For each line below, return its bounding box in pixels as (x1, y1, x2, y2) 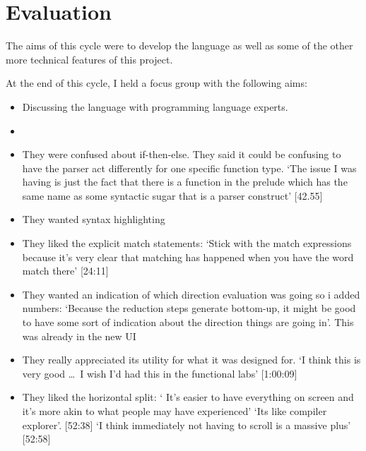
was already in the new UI (22, 328, 136, 343)
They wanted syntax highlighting (22, 212, 165, 227)
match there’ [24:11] (22, 263, 109, 278)
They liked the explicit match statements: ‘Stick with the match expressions (22, 236, 352, 251)
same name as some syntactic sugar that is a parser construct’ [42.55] (22, 188, 323, 203)
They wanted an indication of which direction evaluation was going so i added (22, 287, 360, 301)
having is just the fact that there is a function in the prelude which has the (22, 174, 348, 189)
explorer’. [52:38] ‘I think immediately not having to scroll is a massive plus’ (22, 417, 351, 432)
